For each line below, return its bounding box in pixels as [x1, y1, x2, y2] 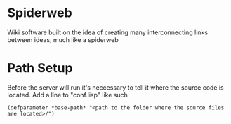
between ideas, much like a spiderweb [7, 35, 119, 43]
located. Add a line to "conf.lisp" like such [7, 90, 128, 99]
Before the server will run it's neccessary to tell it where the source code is [7, 83, 224, 92]
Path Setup [7, 60, 73, 76]
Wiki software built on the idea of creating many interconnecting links [7, 28, 209, 36]
